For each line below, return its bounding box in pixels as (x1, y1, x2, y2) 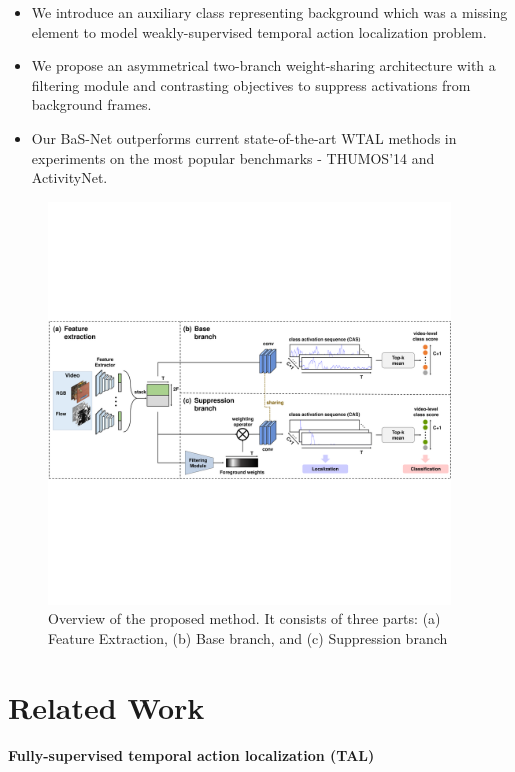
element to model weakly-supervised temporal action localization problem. (31, 21, 487, 42)
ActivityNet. (31, 167, 108, 188)
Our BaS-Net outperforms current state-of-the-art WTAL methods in (31, 127, 457, 148)
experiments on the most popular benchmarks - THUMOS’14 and (31, 147, 435, 168)
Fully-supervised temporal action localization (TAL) (8, 745, 375, 766)
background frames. (31, 94, 152, 115)
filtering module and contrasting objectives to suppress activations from (31, 74, 471, 95)
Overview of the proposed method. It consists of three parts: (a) (48, 608, 441, 629)
